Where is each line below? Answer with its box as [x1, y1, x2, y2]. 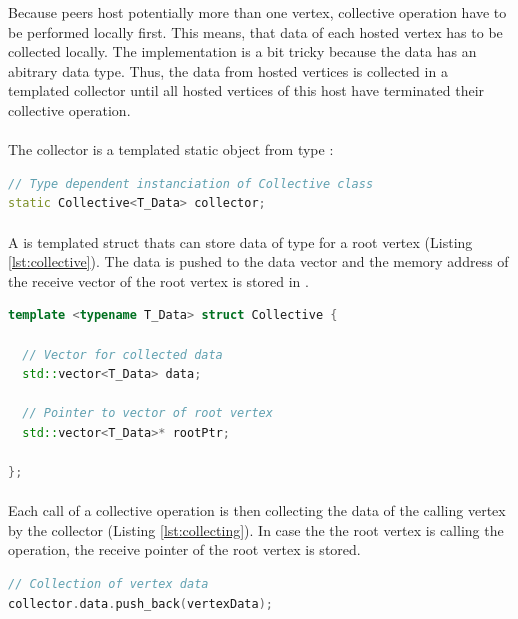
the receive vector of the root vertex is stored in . [8, 270, 309, 291]
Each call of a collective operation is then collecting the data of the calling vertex [8, 500, 506, 521]
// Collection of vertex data [8, 577, 209, 592]
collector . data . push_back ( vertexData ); [8, 596, 273, 611]
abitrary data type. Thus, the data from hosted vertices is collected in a [8, 60, 448, 81]
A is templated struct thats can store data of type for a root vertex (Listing [8, 231, 473, 252]
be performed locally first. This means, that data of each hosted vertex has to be [8, 21, 503, 42]
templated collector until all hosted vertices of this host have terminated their [8, 80, 485, 101]
